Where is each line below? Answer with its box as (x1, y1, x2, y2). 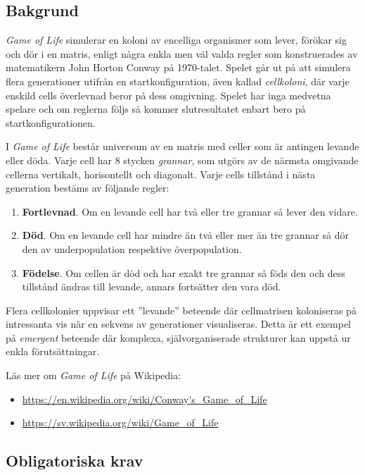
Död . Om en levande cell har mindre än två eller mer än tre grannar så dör (22, 228, 349, 242)
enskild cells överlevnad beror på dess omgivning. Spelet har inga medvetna (6, 87, 331, 102)
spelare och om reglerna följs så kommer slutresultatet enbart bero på (6, 101, 306, 116)
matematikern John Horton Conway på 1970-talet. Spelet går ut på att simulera (6, 60, 351, 75)
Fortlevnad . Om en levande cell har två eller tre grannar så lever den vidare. (22, 204, 358, 218)
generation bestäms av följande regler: (6, 180, 169, 195)
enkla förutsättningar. (6, 344, 100, 359)
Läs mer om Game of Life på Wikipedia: (6, 368, 181, 383)
